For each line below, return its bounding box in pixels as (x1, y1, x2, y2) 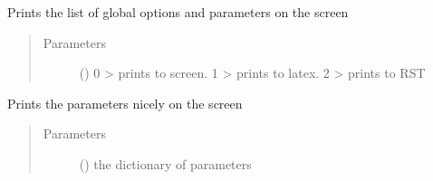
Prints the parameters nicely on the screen (7, 93, 243, 112)
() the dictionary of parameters (79, 154, 252, 173)
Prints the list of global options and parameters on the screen (7, 3, 349, 21)
